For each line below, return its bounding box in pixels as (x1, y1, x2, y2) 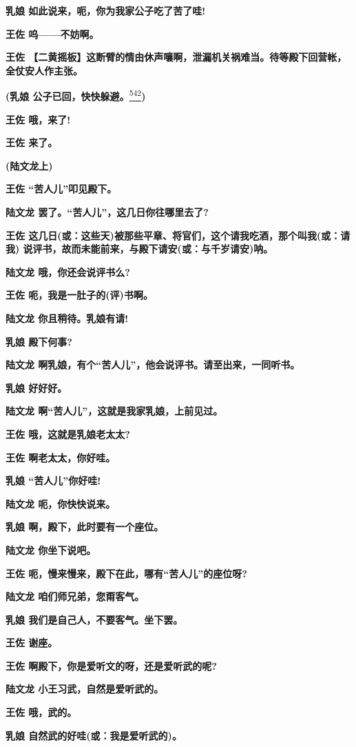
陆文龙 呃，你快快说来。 (6, 496, 116, 510)
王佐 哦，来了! (6, 112, 71, 126)
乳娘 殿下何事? (6, 334, 72, 348)
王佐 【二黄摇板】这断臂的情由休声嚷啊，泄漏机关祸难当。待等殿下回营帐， (6, 50, 347, 64)
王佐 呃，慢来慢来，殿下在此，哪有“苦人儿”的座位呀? (6, 566, 247, 580)
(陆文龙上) (6, 158, 53, 172)
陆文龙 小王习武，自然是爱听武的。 (6, 681, 164, 696)
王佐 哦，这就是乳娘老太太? (6, 426, 130, 441)
